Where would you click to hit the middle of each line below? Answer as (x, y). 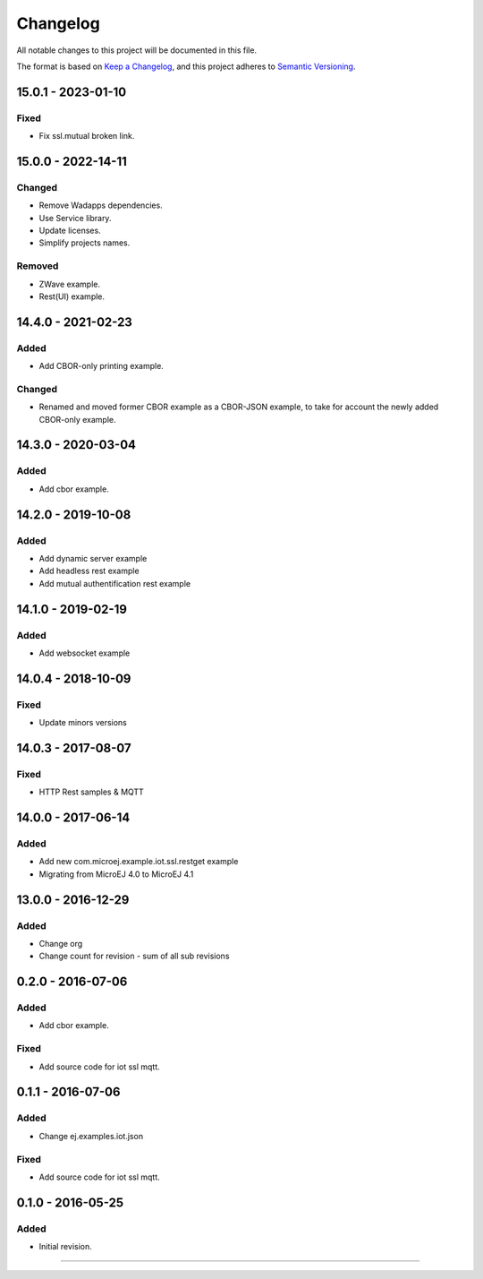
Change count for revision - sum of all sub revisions (134, 956)
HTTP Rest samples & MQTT (92, 792)
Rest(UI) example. (72, 296)
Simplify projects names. (85, 243)
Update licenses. (70, 231)
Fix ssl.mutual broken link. (87, 136)
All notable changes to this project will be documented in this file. (137, 50)
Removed (38, 266)
